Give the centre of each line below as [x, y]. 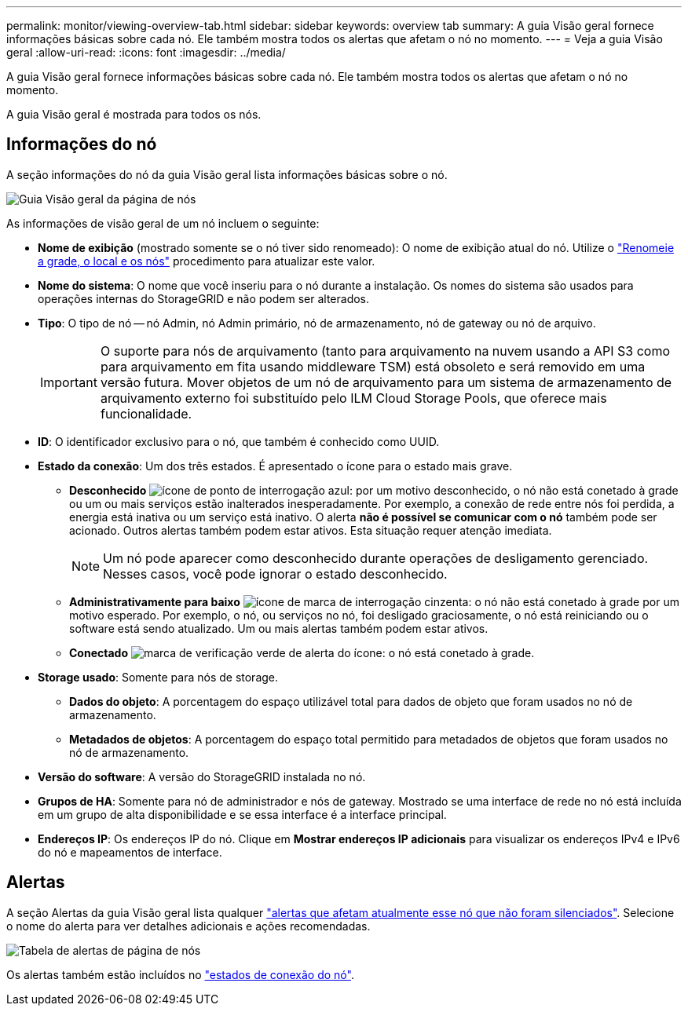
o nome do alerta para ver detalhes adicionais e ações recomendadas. [188, 926]
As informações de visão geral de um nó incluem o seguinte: [163, 223]
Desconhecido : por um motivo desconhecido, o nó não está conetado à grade [374, 490]
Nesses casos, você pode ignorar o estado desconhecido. [275, 574]
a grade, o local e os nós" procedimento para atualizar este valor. [207, 261]
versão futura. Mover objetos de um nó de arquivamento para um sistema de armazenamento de [386, 382]
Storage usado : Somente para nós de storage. [158, 677]
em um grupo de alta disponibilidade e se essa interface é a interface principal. [242, 814]
